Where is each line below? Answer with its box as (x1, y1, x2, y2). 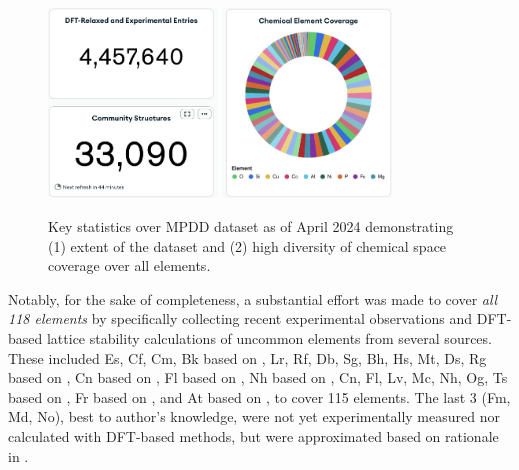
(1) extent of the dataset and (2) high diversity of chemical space (48, 235, 447, 256)
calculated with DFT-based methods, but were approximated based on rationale (8, 425, 499, 446)
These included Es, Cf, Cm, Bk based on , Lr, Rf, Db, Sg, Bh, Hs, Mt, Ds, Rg (8, 347, 487, 368)
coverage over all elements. (48, 255, 211, 276)
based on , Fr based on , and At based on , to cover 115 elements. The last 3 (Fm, (8, 386, 511, 407)
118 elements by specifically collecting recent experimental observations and (8, 308, 473, 329)
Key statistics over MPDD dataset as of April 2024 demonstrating (48, 216, 454, 237)
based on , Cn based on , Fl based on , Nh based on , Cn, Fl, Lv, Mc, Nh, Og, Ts (8, 367, 508, 388)
